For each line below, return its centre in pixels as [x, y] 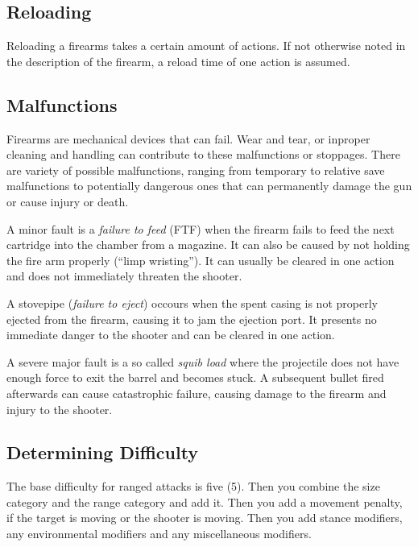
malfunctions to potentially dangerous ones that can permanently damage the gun [209, 186]
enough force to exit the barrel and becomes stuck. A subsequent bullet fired [195, 377]
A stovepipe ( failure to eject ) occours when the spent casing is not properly [192, 303]
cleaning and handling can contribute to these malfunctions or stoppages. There [203, 154]
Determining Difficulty [103, 452]
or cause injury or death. [68, 201]
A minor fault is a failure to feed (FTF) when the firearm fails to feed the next [201, 228]
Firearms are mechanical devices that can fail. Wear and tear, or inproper [188, 138]
